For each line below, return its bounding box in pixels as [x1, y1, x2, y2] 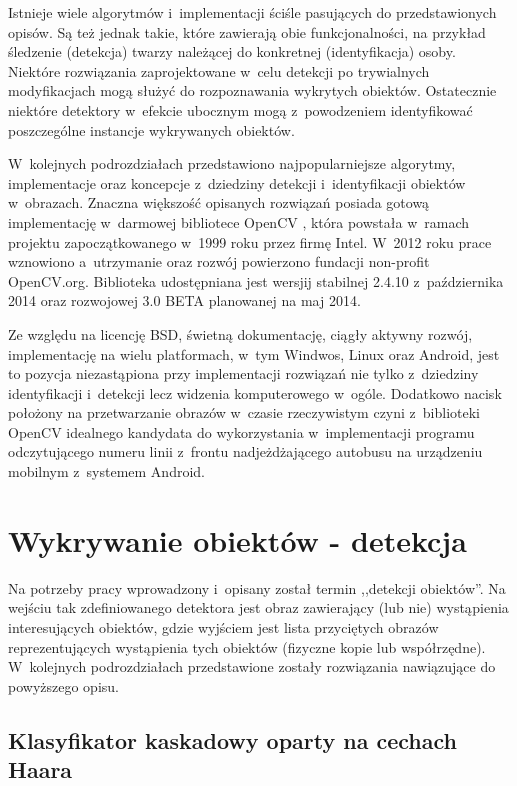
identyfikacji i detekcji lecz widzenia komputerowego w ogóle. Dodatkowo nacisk [8, 382, 502, 403]
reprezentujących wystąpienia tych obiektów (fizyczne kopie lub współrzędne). [8, 636, 486, 657]
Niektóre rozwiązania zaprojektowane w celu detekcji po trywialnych [8, 60, 430, 81]
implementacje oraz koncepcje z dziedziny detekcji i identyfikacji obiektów [8, 172, 466, 193]
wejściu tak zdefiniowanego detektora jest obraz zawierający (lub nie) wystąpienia [8, 597, 509, 618]
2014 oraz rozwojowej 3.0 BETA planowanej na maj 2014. [8, 290, 361, 311]
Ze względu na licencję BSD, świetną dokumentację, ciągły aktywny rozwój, [8, 323, 473, 344]
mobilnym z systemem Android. [8, 461, 205, 482]
